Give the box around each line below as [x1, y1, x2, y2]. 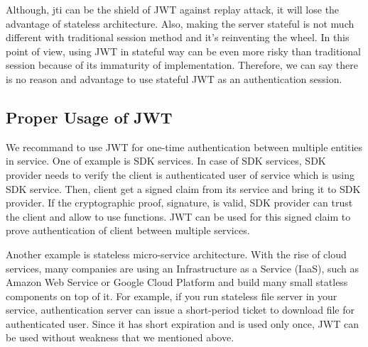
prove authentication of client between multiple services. [6, 223, 250, 238]
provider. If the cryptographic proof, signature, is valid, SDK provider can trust [6, 195, 353, 210]
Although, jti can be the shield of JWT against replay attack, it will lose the [6, 2, 340, 16]
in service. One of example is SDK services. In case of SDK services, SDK [6, 153, 326, 168]
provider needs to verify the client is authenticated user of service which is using [6, 167, 355, 182]
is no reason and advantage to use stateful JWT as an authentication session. [6, 71, 342, 86]
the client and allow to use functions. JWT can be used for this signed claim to [6, 209, 351, 224]
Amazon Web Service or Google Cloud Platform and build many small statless [6, 275, 348, 290]
